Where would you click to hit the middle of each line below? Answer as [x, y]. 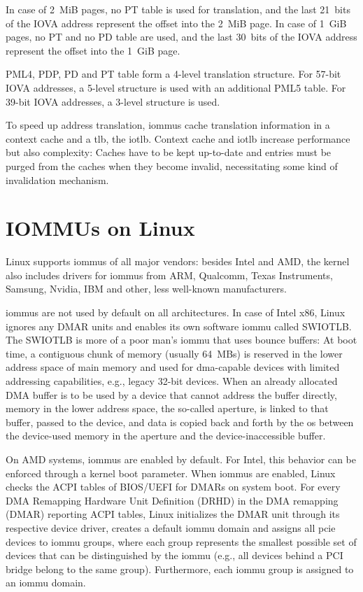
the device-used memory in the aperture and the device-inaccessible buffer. [166, 436]
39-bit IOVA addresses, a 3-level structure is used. [113, 101]
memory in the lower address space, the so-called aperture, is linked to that [167, 408]
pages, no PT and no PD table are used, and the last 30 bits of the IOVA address [181, 37]
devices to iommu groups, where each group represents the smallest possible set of [181, 541]
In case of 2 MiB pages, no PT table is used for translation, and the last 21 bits [178, 9]
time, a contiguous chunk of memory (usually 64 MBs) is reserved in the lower [174, 353]
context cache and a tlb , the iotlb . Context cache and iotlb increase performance [178, 138]
